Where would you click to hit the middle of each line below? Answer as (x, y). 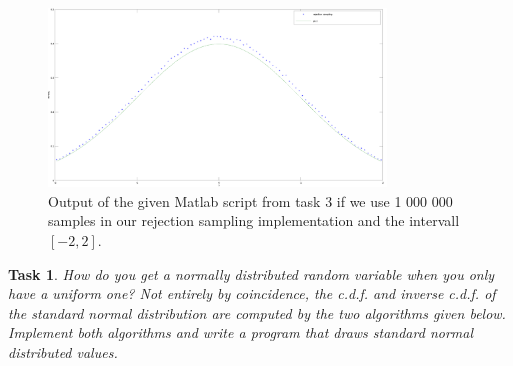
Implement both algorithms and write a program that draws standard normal (241, 332)
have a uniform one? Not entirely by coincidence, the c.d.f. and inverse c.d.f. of (252, 293)
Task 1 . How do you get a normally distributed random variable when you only (251, 273)
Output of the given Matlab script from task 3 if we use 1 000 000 (250, 200)
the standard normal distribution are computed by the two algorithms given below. (257, 312)
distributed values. (63, 351)
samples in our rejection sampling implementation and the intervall (254, 220)
